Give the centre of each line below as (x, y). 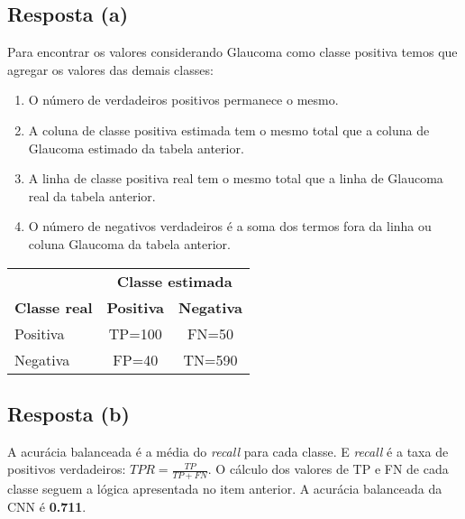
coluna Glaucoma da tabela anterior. (129, 243)
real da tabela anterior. (92, 195)
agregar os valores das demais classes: (110, 69)
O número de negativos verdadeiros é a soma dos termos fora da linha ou (230, 226)
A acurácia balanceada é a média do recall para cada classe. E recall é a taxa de (228, 451)
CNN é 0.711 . (47, 506)
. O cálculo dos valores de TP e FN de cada (328, 469)
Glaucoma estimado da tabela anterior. (136, 148)
